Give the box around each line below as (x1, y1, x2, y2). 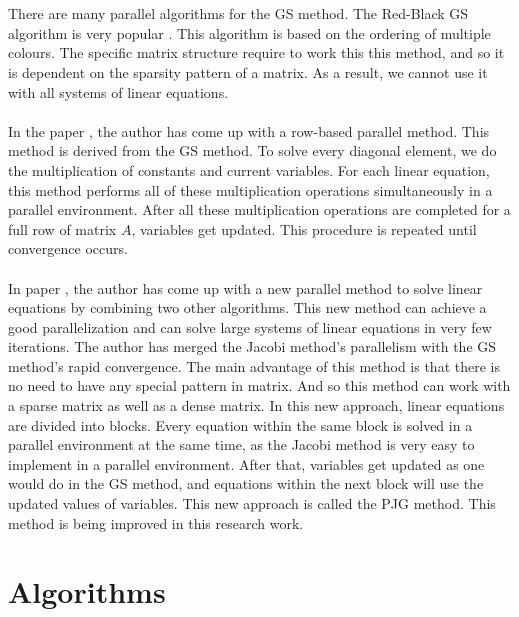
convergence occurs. (8, 238, 128, 259)
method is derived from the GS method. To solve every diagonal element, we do (8, 140, 497, 161)
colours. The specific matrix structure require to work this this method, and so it (8, 42, 505, 63)
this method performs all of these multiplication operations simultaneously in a (8, 179, 493, 200)
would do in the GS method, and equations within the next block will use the (8, 473, 484, 494)
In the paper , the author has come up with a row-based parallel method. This (8, 120, 490, 141)
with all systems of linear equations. (8, 81, 229, 102)
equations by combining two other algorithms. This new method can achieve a (8, 297, 487, 318)
